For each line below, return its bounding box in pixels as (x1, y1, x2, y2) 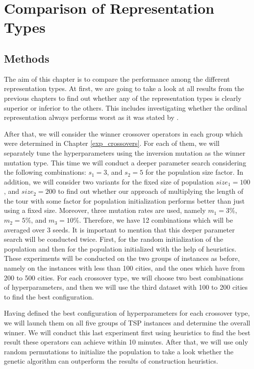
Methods (4, 50, 50, 66)
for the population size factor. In (145, 167, 243, 177)
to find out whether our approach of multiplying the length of (58, 186, 244, 196)
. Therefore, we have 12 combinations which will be (79, 215, 233, 225)
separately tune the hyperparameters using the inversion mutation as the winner (4, 147, 246, 158)
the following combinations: (4, 167, 86, 177)
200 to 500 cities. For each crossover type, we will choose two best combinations (4, 272, 244, 282)
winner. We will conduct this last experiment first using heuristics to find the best (4, 327, 251, 337)
